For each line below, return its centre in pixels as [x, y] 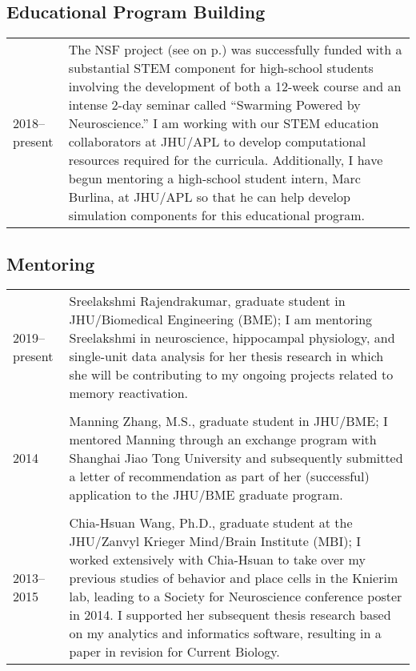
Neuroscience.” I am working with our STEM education [224, 123]
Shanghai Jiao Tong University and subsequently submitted [236, 458]
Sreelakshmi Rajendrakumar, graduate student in [207, 301]
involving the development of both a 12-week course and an [235, 86]
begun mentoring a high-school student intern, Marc [214, 179]
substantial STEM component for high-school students [221, 68]
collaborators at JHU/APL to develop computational [217, 142]
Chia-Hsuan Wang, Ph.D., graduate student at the [211, 523]
